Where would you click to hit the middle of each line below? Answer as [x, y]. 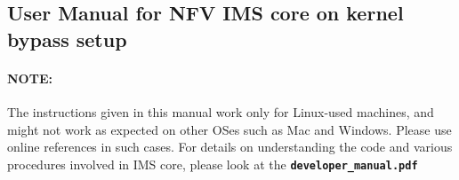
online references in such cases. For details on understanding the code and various [230, 147]
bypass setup [67, 39]
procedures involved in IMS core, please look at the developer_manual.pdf [213, 164]
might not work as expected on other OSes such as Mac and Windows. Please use [229, 129]
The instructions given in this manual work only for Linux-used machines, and [221, 111]
